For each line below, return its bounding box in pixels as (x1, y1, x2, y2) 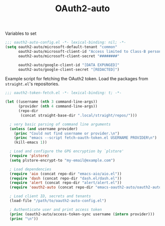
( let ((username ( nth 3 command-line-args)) (5, 99, 98, 104)
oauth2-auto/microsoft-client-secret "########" (18, 53, 120, 59)
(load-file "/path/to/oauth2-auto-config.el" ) (9, 199, 107, 203)
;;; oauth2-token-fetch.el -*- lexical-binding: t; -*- (5, 90, 122, 95)
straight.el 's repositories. (5, 81, 60, 87)
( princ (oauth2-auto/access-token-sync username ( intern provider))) (9, 211, 155, 217)
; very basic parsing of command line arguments (9, 122, 111, 127)
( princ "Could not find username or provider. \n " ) (14, 131, 120, 136)
